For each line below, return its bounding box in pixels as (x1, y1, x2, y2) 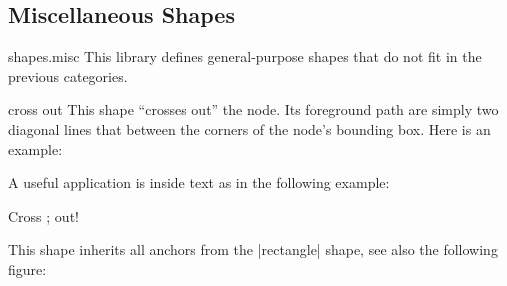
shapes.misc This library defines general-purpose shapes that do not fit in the (8, 46, 482, 67)
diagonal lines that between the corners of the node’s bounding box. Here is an (8, 118, 491, 139)
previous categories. (8, 65, 128, 86)
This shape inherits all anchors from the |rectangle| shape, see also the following (8, 239, 498, 260)
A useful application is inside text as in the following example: (8, 172, 390, 193)
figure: (8, 258, 47, 279)
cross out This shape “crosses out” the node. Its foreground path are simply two (8, 99, 499, 120)
